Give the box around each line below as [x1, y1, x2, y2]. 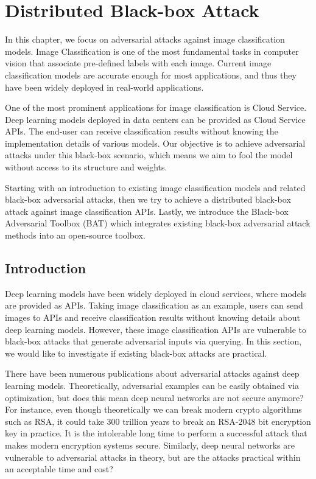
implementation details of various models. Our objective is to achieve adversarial [5, 136, 306, 149]
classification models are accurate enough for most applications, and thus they [5, 68, 297, 81]
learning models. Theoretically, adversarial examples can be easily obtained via [5, 379, 300, 391]
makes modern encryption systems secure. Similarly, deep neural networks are [5, 438, 295, 451]
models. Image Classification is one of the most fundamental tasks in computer [5, 44, 299, 57]
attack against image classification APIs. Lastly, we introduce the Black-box [5, 205, 289, 217]
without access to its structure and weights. [5, 161, 167, 173]
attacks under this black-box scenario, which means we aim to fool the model [5, 149, 293, 161]
